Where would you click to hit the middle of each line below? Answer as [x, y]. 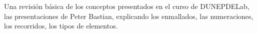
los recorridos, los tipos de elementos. [61, 26]
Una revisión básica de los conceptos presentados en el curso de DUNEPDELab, [127, 6]
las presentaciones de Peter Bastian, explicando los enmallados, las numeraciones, [129, 16]
